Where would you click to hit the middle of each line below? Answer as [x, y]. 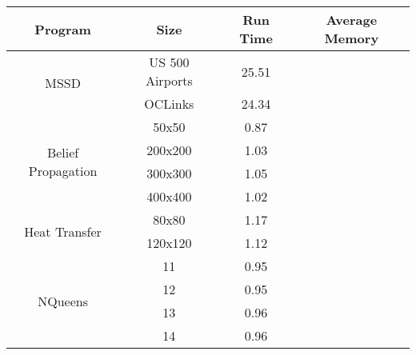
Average [352, 20]
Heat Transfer [63, 231]
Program [63, 29]
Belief [63, 152]
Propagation [63, 171]
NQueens [63, 301]
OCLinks [169, 104]
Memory [352, 38]
